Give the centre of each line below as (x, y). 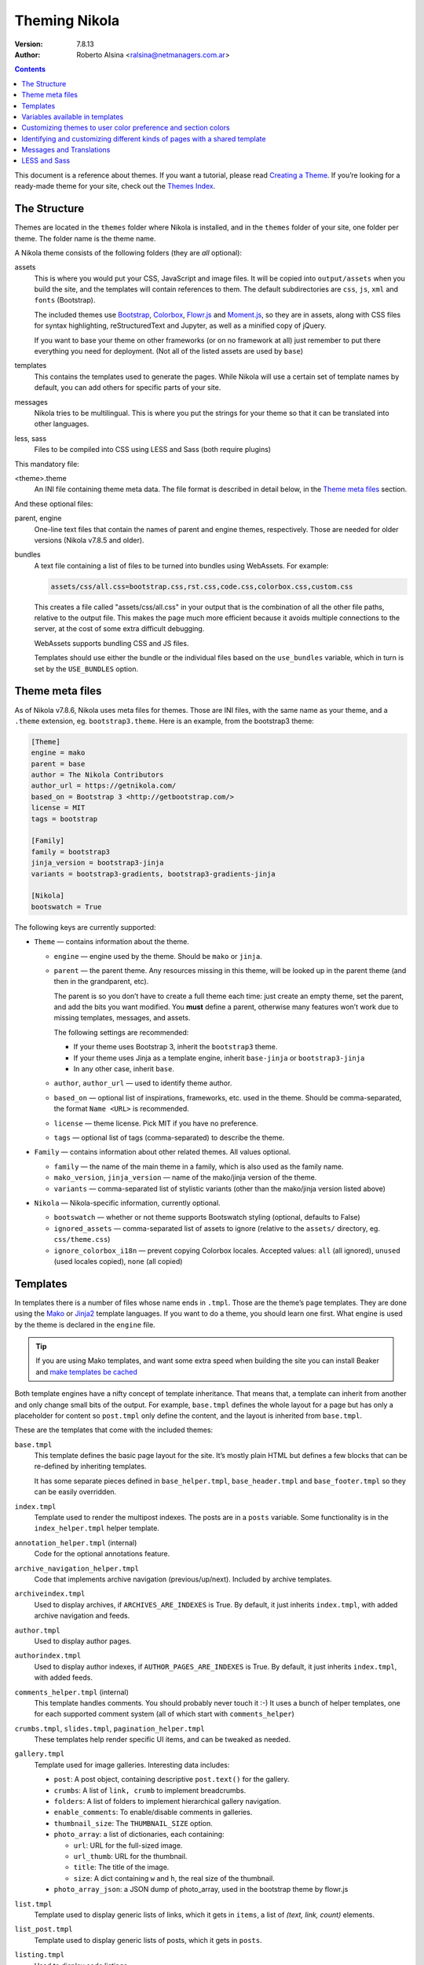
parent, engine (38, 518)
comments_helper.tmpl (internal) (72, 1692)
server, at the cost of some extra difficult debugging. (119, 629)
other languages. (62, 424)
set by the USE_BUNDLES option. (86, 669)
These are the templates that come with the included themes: (114, 1430)
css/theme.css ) (82, 1240)
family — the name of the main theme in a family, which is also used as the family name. (199, 1166)
